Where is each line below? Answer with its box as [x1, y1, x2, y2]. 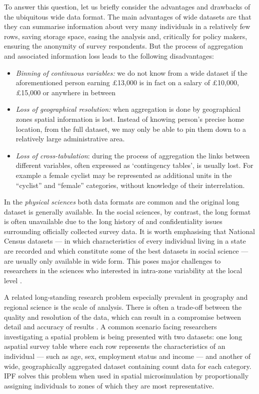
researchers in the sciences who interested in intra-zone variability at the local [4, 265, 242, 276]
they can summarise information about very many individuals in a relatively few [4, 21, 250, 32]
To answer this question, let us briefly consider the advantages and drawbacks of [4, 2, 250, 12]
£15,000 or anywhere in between [15, 87, 115, 97]
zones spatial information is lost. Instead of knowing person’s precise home [15, 113, 244, 124]
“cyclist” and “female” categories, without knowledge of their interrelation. [15, 179, 245, 190]
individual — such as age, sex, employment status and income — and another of [4, 351, 251, 361]
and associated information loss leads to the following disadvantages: [4, 50, 214, 61]
